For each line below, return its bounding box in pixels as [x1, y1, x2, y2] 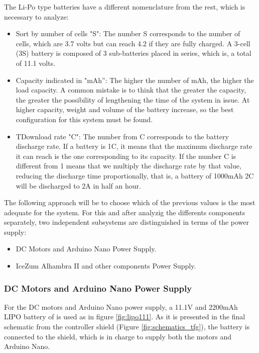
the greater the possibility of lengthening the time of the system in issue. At [16, 94, 250, 105]
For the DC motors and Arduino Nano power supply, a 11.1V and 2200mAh [4, 301, 238, 312]
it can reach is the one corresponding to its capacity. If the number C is [16, 150, 236, 161]
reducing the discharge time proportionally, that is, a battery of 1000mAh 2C [16, 170, 254, 181]
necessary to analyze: [4, 11, 69, 22]
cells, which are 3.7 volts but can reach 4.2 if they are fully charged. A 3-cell [16, 38, 250, 48]
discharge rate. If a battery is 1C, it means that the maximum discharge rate [16, 141, 252, 151]
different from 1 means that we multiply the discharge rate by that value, [16, 160, 241, 171]
